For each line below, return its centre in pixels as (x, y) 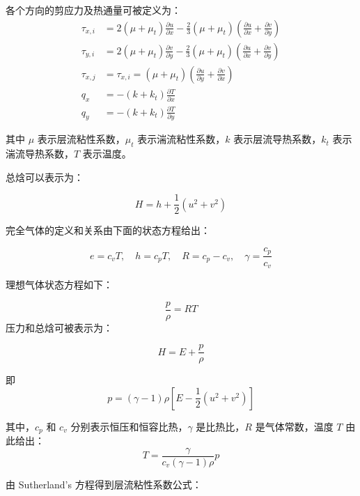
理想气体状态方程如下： (59, 284)
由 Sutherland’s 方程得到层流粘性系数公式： (104, 484)
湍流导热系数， (40, 154)
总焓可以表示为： (45, 177)
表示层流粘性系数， (81, 139)
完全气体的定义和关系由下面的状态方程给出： (108, 230)
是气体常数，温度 (294, 426)
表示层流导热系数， (277, 139)
